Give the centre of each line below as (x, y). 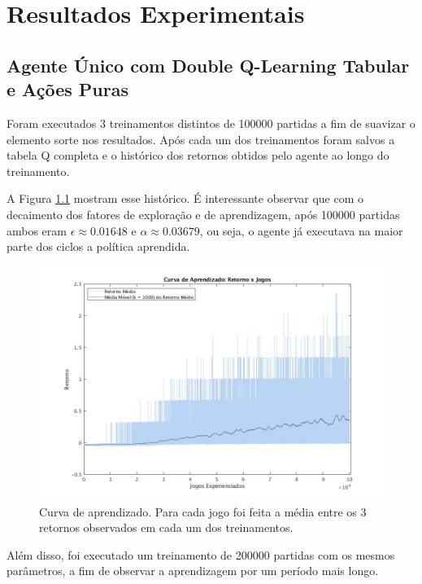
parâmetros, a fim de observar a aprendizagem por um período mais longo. (193, 571)
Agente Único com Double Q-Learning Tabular (208, 65)
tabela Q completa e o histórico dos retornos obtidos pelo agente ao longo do (198, 155)
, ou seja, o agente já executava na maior (301, 230)
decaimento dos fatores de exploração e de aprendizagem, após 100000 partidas (203, 214)
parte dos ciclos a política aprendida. (98, 246)
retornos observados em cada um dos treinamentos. (166, 527)
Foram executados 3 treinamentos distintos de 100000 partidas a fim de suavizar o (211, 123)
